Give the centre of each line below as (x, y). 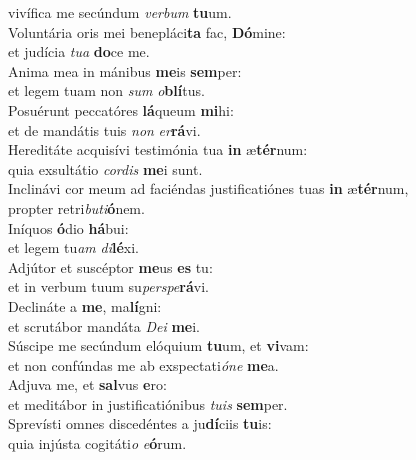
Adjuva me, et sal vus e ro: (87, 384)
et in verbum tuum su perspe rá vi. (108, 286)
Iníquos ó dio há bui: (68, 227)
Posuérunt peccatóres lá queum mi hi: (121, 109)
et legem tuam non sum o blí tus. (106, 90)
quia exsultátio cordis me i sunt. (105, 168)
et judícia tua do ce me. (79, 51)
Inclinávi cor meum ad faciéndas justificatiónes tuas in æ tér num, (208, 188)
